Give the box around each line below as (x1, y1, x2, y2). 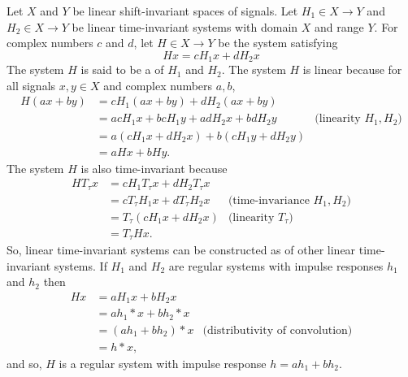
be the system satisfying (218, 34, 338, 51)
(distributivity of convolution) (202, 324, 353, 336)
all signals (7, 76, 56, 93)
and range (315, 18, 364, 35)
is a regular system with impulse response (59, 354, 267, 371)
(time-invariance (228, 194, 310, 206)
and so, (7, 354, 42, 371)
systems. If (54, 257, 107, 274)
